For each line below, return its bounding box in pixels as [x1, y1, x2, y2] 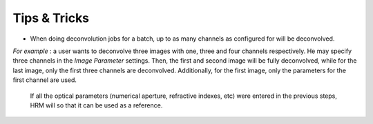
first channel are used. [12, 76, 77, 84]
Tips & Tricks [12, 10, 90, 25]
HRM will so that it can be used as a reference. [30, 101, 163, 110]
